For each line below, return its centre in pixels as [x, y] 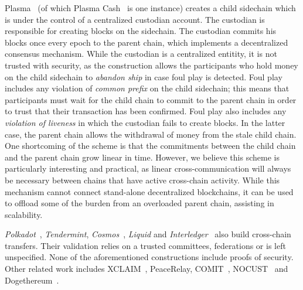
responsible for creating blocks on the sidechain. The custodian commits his [141, 31]
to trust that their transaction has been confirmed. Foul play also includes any [146, 111]
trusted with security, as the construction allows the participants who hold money [151, 65]
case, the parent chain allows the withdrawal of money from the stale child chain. [151, 134]
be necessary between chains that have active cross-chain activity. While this [142, 180]
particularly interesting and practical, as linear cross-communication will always [148, 168]
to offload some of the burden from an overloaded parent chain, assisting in [139, 203]
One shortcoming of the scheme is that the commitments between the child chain [150, 146]
